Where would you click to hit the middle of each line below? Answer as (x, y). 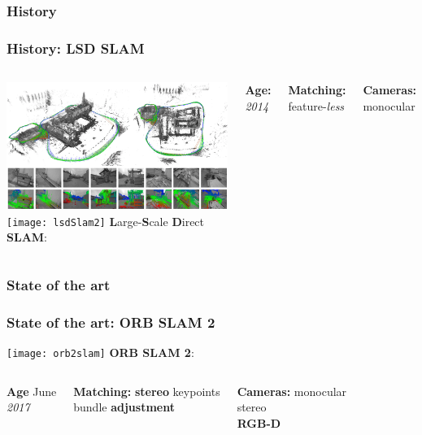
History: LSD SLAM (76, 48)
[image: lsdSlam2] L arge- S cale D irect (106, 221)
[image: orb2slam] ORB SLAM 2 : (100, 352)
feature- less (316, 105)
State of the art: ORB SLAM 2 (111, 322)
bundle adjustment (124, 407)
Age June (32, 391)
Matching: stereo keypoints (147, 391)
